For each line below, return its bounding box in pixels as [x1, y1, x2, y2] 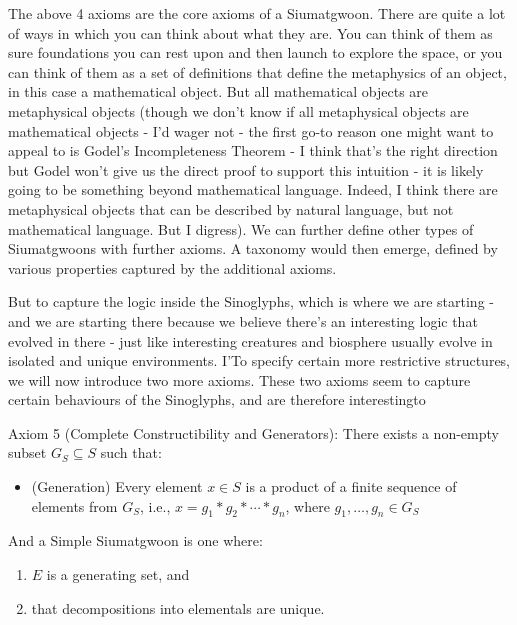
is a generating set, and [46, 564, 190, 585]
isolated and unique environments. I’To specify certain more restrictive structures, [8, 350, 511, 371]
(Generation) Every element [31, 476, 203, 497]
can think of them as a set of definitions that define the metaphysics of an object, [8, 61, 507, 82]
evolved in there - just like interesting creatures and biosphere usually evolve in [8, 330, 493, 351]
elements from [31, 495, 118, 516]
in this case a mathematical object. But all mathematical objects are [8, 81, 429, 102]
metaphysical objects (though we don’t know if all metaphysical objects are [8, 100, 469, 121]
